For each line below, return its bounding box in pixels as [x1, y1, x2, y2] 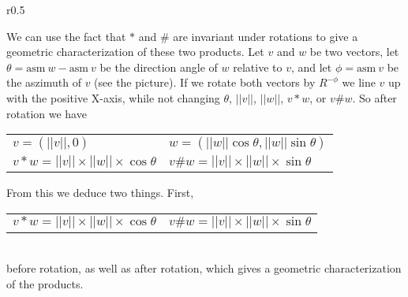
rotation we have [6, 105, 87, 121]
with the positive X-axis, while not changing [6, 89, 220, 106]
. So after [352, 89, 397, 106]
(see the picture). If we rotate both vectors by [94, 74, 316, 91]
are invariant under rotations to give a [173, 28, 358, 44]
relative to [233, 58, 283, 75]
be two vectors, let [309, 43, 399, 60]
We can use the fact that [6, 28, 126, 44]
